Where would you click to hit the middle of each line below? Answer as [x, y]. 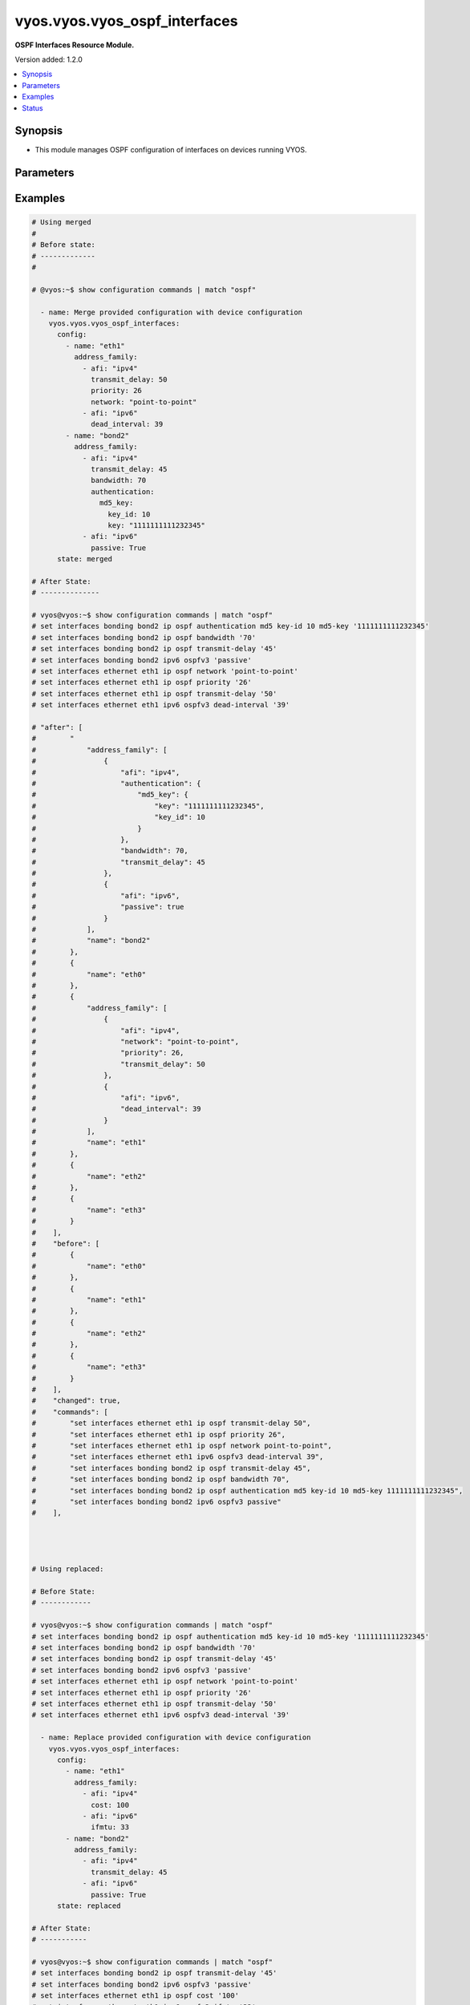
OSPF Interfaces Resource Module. [75, 45]
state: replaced [89, 1906]
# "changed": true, [76, 1401]
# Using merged [61, 222]
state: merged [85, 559]
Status [32, 107]
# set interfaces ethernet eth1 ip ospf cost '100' [136, 1996]
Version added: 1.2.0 [49, 59]
